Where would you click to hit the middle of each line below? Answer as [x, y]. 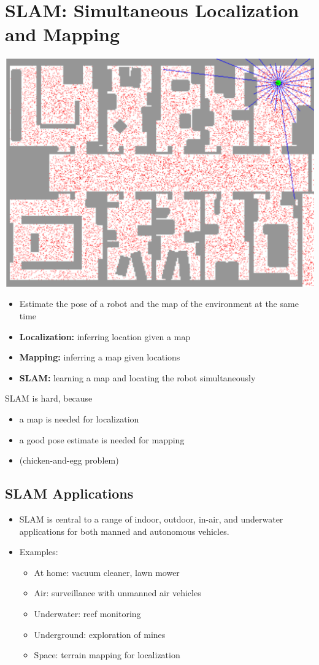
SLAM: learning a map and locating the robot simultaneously [137, 377]
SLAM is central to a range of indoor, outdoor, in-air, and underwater [151, 519]
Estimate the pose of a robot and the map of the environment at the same [159, 304]
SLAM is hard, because [49, 398]
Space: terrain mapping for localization [107, 655]
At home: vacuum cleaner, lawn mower [107, 572]
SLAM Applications [69, 493]
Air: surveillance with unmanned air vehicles [117, 593]
